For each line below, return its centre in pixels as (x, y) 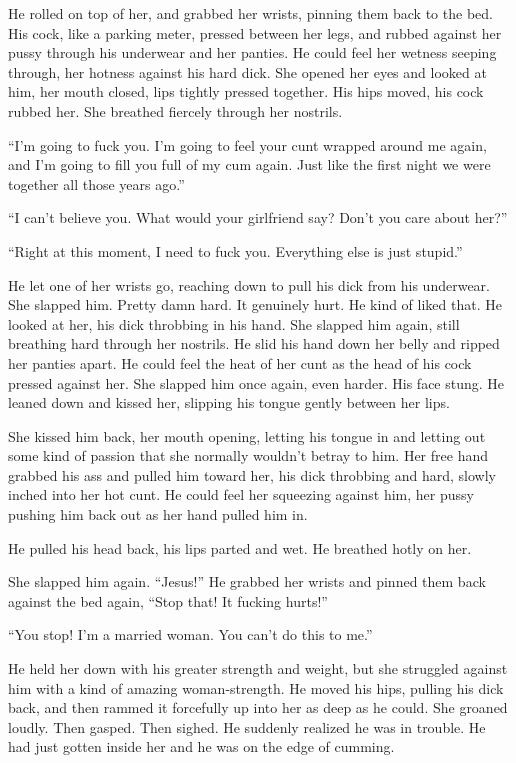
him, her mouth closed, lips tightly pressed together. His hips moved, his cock (246, 91)
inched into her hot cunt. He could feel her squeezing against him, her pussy (241, 494)
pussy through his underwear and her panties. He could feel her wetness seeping (252, 52)
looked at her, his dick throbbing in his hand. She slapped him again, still (234, 323)
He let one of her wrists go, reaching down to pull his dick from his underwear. (249, 284)
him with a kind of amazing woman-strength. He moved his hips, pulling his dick (256, 687)
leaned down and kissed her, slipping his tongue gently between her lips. (229, 402)
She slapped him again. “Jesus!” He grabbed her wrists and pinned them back (247, 581)
